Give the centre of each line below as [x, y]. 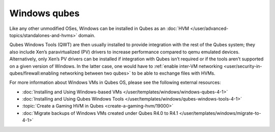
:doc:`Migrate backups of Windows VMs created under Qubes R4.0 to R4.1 [100, 113]
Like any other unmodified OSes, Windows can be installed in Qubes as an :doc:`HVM [99, 28]
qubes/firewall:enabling [34, 73]
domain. [87, 35]
